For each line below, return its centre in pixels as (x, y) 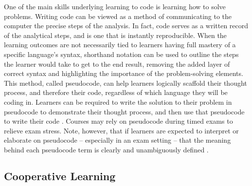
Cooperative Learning (60, 176)
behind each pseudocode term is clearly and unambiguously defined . (106, 149)
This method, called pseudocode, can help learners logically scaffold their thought (126, 83)
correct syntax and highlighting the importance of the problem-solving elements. (124, 73)
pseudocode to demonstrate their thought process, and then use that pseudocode (124, 111)
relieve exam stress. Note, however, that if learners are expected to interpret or (121, 130)
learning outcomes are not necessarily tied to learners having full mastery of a (120, 45)
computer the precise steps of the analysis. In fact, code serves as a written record (126, 26)
